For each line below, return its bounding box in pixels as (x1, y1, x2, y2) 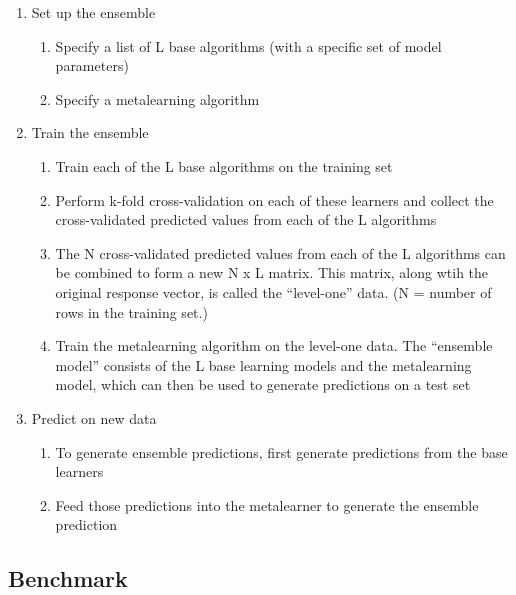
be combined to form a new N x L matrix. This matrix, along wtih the (55, 262, 489, 283)
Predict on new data (31, 407, 157, 428)
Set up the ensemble (31, 2, 156, 22)
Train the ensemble (31, 122, 149, 143)
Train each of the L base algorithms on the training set (55, 155, 393, 176)
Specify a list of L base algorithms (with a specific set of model (55, 35, 442, 56)
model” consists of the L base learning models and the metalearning (55, 354, 472, 375)
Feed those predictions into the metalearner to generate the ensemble (55, 494, 479, 515)
